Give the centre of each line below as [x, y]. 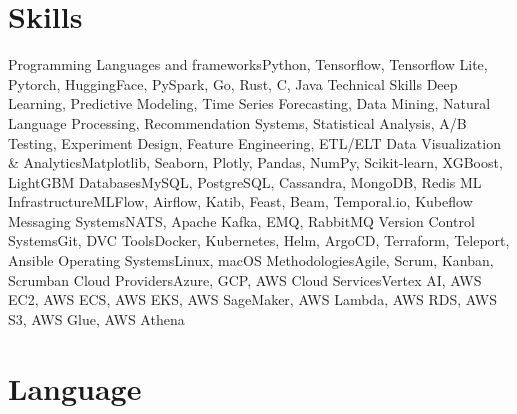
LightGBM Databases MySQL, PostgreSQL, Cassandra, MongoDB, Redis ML [245, 181]
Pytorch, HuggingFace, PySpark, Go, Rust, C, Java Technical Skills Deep [233, 83]
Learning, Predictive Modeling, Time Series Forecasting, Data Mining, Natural [249, 103]
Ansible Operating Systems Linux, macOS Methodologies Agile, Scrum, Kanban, [251, 260]
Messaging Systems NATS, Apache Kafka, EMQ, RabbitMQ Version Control [241, 220]
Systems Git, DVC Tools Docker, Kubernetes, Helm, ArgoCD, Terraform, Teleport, [259, 240]
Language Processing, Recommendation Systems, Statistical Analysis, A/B [237, 122]
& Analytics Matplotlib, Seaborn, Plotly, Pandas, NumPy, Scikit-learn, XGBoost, [255, 162]
